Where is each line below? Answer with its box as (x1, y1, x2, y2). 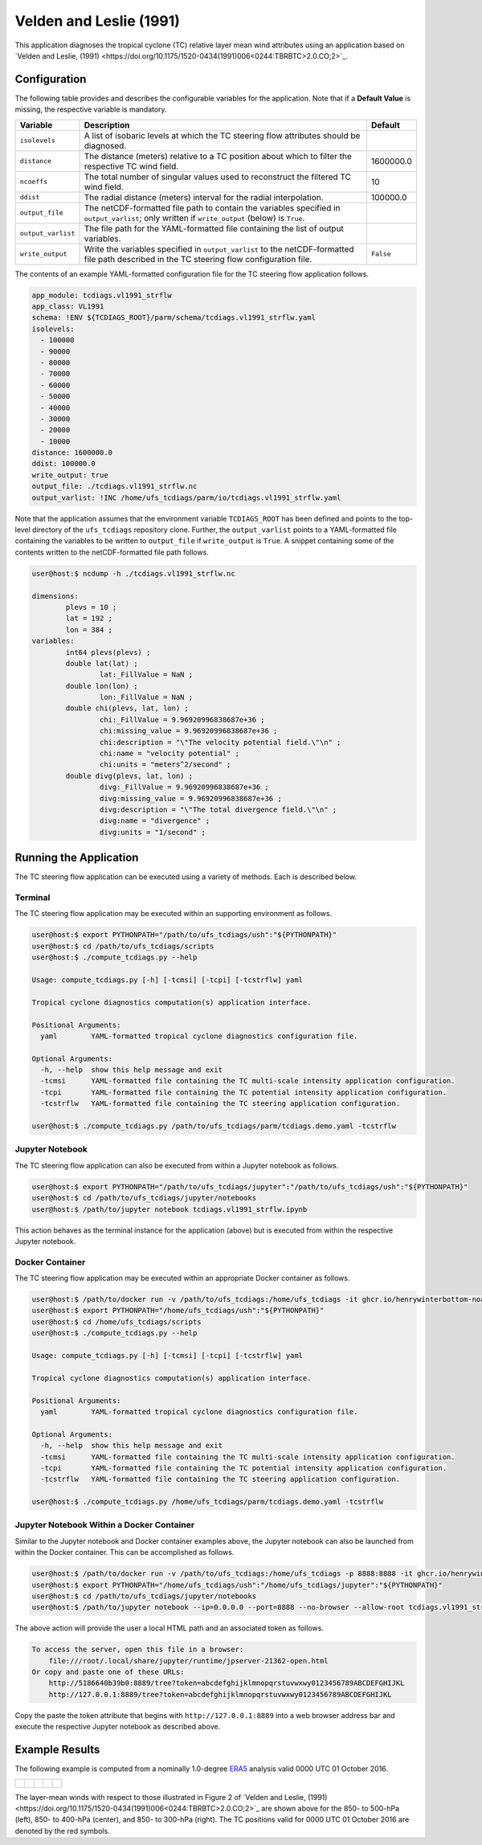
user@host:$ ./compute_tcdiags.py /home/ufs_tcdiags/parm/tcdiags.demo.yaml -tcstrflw (31, 1497, 384, 1507)
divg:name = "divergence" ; (99, 816, 210, 825)
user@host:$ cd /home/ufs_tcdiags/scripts (31, 1317, 202, 1326)
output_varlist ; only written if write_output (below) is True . (84, 212, 305, 223)
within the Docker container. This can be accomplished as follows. (14, 1548, 235, 1557)
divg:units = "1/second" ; (99, 828, 206, 837)
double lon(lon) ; (65, 681, 138, 690)
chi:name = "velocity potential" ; (99, 749, 240, 759)
